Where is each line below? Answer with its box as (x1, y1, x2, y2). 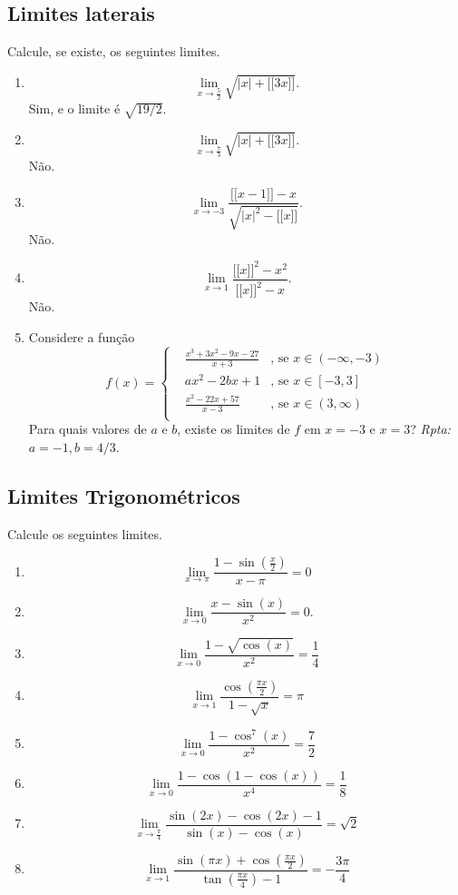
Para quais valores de (28, 419, 147, 438)
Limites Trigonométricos (7, 481, 240, 509)
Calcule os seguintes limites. (7, 524, 162, 543)
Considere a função (28, 327, 135, 346)
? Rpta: (410, 419, 451, 438)
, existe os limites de (177, 419, 290, 438)
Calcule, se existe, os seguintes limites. (7, 42, 220, 61)
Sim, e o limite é (28, 99, 121, 118)
